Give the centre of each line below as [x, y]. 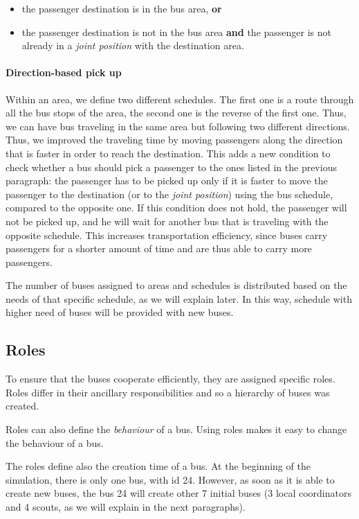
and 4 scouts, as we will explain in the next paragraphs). [126, 507]
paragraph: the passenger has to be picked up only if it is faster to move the [167, 181]
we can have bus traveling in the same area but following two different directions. [178, 126]
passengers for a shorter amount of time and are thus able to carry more [159, 248]
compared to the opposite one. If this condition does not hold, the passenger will [176, 208]
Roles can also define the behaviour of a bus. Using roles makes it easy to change [176, 429]
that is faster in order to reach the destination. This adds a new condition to [168, 153]
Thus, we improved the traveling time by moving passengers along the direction [174, 140]
